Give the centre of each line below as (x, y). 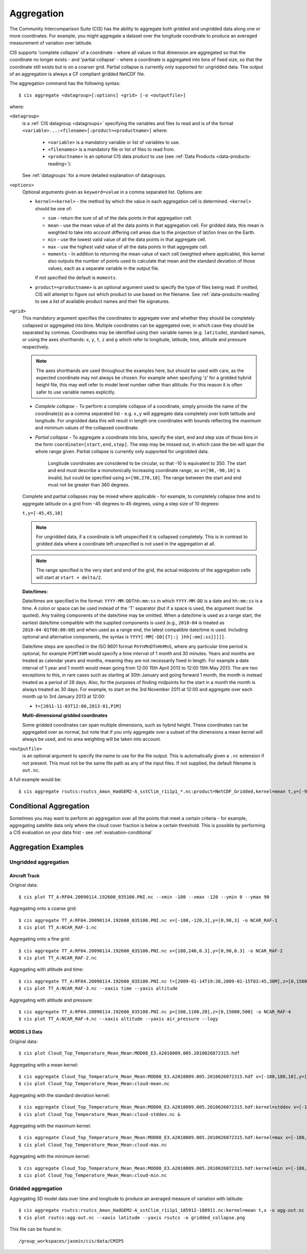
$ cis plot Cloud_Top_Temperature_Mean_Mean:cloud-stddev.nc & (100, 1114)
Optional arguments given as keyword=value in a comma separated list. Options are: (113, 192)
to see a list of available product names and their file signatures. (103, 301)
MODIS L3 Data (26, 1032)
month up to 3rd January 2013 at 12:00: (64, 697)
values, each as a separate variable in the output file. (104, 268)
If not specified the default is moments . (76, 278)
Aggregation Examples (47, 847)
